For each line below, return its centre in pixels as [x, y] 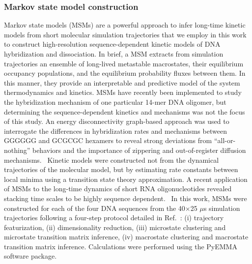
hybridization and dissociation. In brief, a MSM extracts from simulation [114, 54]
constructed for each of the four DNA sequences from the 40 [95, 208]
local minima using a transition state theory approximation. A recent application [126, 179]
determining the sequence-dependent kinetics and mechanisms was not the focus [125, 111]
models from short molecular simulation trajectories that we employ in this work [125, 34]
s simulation [222, 208]
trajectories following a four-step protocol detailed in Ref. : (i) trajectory [114, 218]
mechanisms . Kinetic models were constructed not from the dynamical [112, 160]
